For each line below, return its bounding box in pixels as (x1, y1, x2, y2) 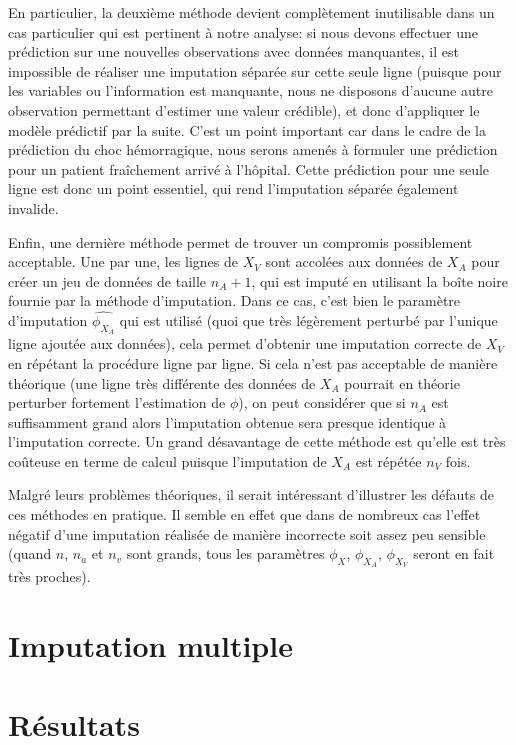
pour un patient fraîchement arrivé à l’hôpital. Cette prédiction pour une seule (8, 158, 490, 179)
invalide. (8, 197, 59, 218)
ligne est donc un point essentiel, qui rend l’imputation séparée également (8, 178, 459, 199)
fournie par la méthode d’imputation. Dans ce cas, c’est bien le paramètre (8, 290, 461, 311)
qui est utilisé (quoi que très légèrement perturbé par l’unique (119, 310, 498, 331)
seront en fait (413, 543, 495, 564)
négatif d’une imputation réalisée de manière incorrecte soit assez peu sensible (8, 523, 486, 544)
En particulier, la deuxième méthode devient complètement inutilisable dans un (8, 2, 495, 22)
